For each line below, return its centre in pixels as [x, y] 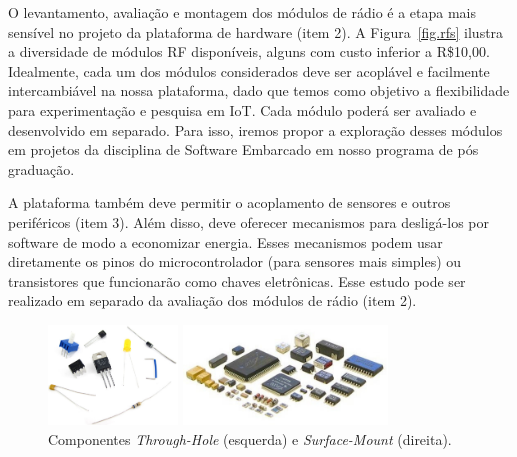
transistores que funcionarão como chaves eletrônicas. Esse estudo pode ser [237, 280]
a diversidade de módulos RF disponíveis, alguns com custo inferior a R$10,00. [249, 51]
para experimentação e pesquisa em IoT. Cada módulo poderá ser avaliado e [242, 109]
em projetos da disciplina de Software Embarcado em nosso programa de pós [243, 149]
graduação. [41, 168]
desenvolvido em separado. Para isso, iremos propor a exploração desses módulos [255, 129]
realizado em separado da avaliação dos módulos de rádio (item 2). [212, 300]
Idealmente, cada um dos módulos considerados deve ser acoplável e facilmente [249, 70]
